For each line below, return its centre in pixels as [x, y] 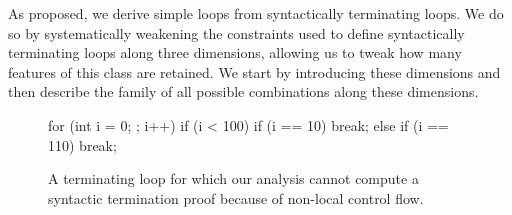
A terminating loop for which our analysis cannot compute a [233, 178]
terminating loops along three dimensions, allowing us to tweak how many [235, 52]
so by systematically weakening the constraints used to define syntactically [236, 32]
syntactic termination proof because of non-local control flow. [236, 197]
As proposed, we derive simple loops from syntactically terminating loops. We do [256, 13]
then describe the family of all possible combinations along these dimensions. [243, 91]
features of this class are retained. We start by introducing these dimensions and [254, 71]
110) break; [82, 144]
